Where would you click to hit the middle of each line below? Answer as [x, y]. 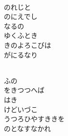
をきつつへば [24, 90]
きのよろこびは [27, 45]
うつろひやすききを [34, 119]
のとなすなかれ [27, 128]
